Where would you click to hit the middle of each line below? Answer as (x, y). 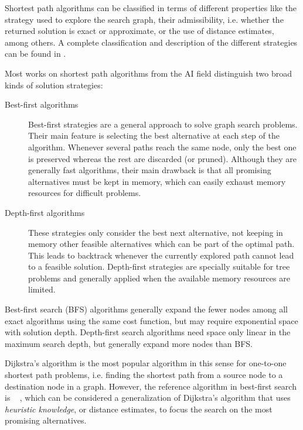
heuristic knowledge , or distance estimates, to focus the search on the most (139, 409)
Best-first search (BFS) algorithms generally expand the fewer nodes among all (146, 309)
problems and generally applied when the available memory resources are (159, 278)
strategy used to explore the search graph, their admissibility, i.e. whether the (144, 19)
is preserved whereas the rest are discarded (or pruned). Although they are (163, 158)
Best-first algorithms (42, 104)
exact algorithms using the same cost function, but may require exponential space (151, 320)
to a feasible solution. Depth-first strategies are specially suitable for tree (159, 266)
